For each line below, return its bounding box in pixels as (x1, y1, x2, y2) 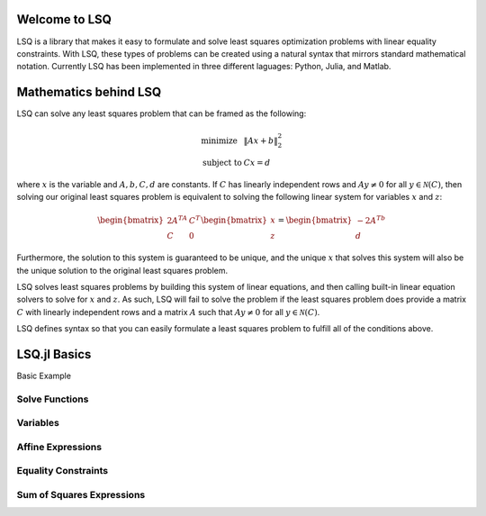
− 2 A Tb (356, 213, 386, 225)
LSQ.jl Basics (16, 347, 92, 362)
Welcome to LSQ (16, 12, 112, 27)
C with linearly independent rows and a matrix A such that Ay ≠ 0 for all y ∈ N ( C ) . (16, 306, 320, 317)
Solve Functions (16, 393, 89, 405)
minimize (201, 136, 238, 146)
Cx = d (243, 158, 271, 167)
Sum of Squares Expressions (16, 489, 146, 502)
